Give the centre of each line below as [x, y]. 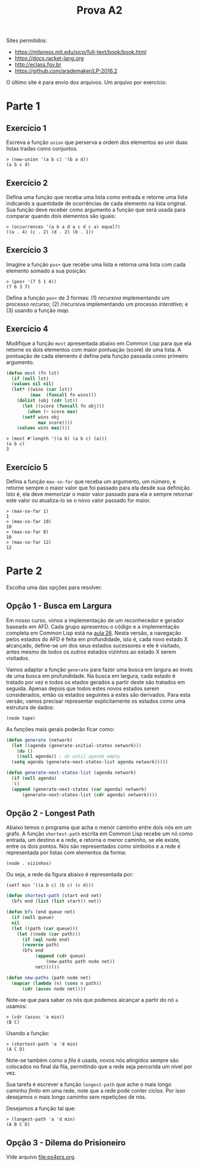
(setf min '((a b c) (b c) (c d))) [50, 885]
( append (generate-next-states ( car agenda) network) [79, 789]
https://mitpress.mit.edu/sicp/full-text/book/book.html [81, 52]
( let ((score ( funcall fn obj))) [63, 406]
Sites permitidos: [27, 41]
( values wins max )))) [43, 428]
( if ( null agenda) [34, 779]
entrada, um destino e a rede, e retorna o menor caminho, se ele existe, [93, 840]
